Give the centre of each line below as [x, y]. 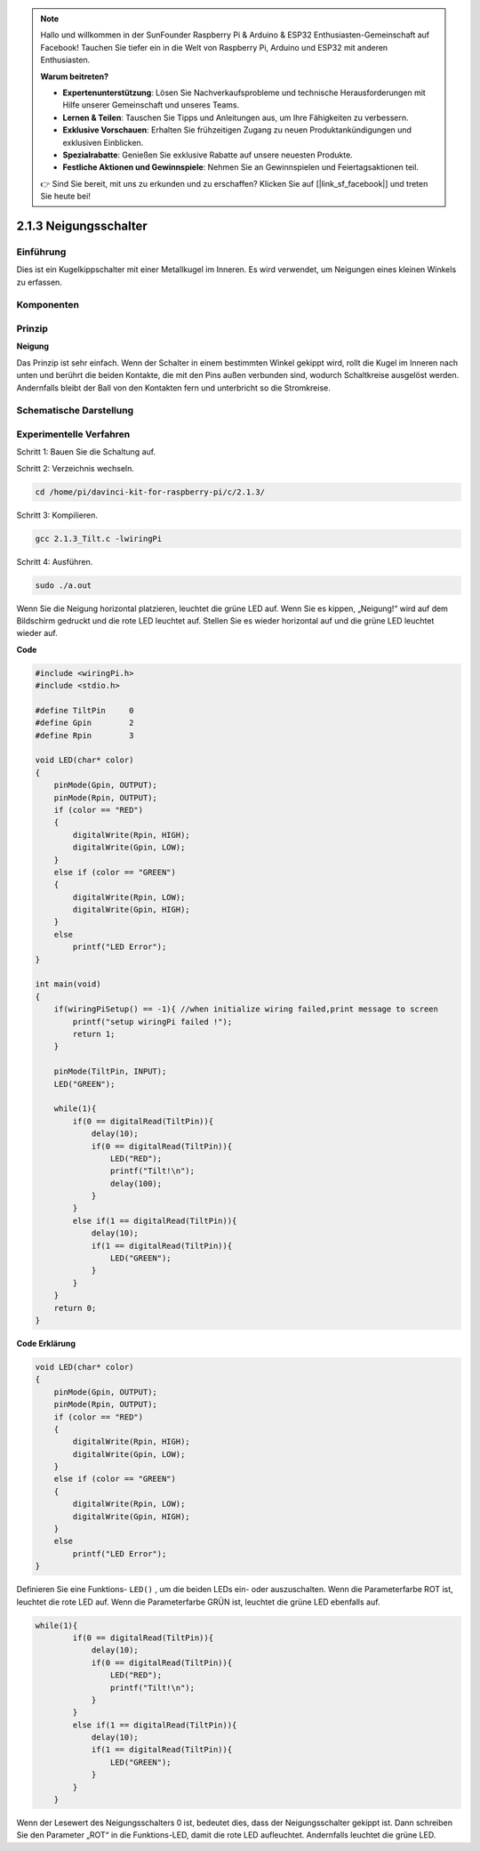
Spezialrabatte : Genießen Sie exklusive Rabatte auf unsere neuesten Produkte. [208, 155]
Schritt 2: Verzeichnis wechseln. [76, 468]
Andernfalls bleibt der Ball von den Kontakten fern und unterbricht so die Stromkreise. [173, 388]
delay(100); [136, 1183]
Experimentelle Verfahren [73, 434]
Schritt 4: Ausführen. [55, 561]
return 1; [94, 1034]
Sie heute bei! [65, 197]
